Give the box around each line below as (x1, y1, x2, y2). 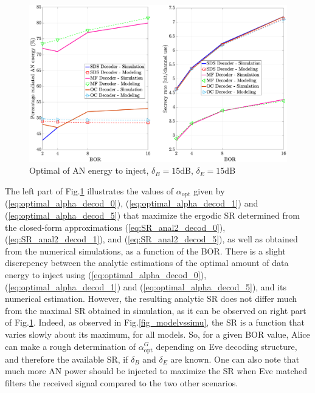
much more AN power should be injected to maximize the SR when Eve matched (5, 364, 308, 377)
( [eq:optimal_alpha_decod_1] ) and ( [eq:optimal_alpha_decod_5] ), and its (5, 280, 286, 293)
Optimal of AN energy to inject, (29, 164, 149, 177)
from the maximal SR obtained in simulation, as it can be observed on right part (5, 304, 306, 316)
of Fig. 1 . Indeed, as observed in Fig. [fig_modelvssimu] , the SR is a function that (5, 316, 305, 329)
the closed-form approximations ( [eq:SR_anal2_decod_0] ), (5, 220, 226, 233)
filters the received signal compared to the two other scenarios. (5, 376, 238, 389)
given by (193, 184, 225, 197)
